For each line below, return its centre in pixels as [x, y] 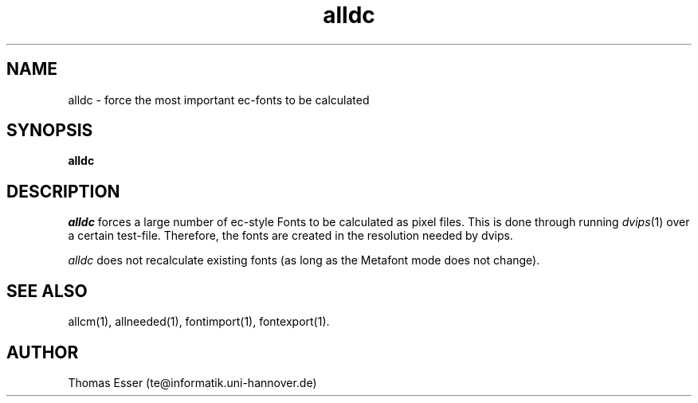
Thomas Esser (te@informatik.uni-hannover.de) [192, 382]
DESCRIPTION [63, 191]
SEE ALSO [47, 291]
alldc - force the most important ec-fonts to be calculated [219, 100]
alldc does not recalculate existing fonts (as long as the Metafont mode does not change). [304, 260]
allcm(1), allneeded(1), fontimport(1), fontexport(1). [199, 322]
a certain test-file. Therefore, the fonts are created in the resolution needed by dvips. [290, 236]
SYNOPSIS [50, 131]
